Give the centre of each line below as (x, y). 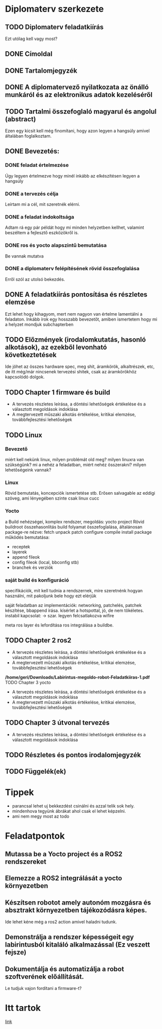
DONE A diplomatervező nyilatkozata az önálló (77, 87)
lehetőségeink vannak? (28, 470)
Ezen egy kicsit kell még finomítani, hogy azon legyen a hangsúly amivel (77, 131)
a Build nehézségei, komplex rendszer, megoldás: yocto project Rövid (75, 522)
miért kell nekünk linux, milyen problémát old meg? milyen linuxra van (75, 459)
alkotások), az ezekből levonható (56, 347)
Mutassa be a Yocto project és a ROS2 (64, 854)
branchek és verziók (33, 567)
